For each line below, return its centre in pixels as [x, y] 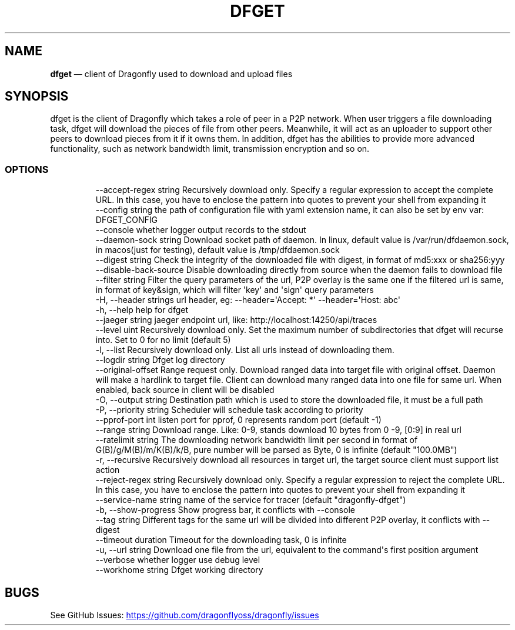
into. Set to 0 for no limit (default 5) [163, 340]
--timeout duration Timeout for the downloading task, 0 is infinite [221, 540]
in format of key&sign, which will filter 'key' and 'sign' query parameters [235, 290]
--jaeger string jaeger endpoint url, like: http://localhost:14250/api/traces [236, 320]
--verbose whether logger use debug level [178, 560]
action [108, 470]
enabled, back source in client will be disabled [185, 390]
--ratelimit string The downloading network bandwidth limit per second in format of [257, 440]
